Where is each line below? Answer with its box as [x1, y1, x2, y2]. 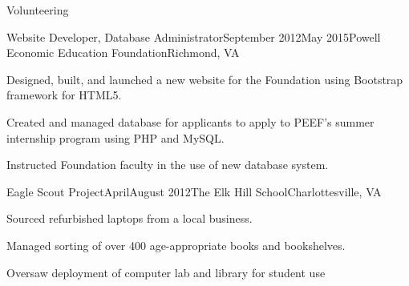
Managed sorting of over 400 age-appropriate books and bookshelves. [6, 236, 346, 253]
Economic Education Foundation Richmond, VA [6, 44, 240, 61]
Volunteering [6, 2, 69, 18]
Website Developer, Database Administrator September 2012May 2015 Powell [6, 28, 381, 45]
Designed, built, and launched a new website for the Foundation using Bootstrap [6, 70, 403, 87]
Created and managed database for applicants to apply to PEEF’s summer [6, 113, 375, 130]
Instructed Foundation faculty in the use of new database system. [6, 156, 329, 173]
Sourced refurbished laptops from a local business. [6, 210, 253, 227]
